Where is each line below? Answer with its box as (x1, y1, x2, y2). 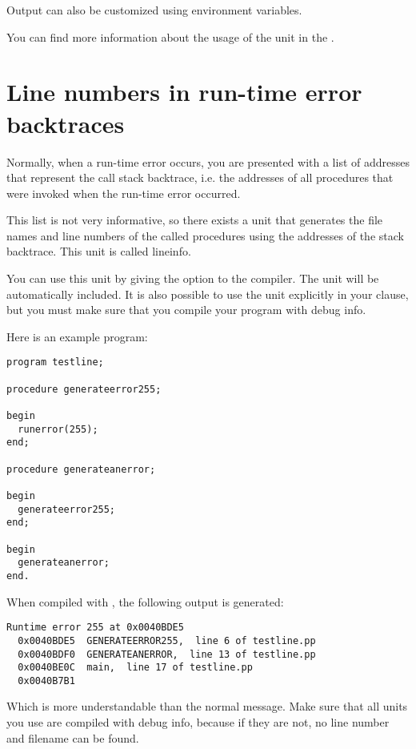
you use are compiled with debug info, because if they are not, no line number (6, 714, 390, 731)
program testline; (6, 356, 104, 368)
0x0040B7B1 (18, 675, 75, 687)
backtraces (6, 107, 125, 139)
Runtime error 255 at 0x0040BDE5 (6, 622, 184, 634)
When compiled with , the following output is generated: (6, 593, 284, 610)
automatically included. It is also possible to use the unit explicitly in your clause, (6, 285, 409, 302)
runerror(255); (18, 423, 98, 435)
